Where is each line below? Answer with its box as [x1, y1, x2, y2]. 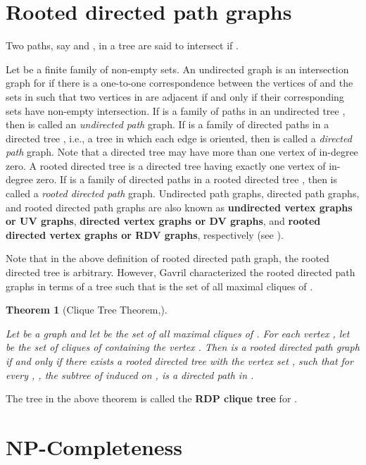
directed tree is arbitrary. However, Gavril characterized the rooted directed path [6, 265, 355, 280]
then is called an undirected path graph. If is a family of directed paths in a [6, 117, 329, 132]
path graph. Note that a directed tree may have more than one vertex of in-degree [6, 144, 358, 159]
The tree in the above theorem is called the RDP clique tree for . [6, 391, 297, 406]
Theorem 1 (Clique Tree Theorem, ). [6, 302, 168, 317]
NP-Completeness [6, 432, 183, 461]
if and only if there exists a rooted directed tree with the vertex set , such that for [6, 354, 353, 368]
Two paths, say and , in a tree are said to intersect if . [6, 38, 239, 53]
